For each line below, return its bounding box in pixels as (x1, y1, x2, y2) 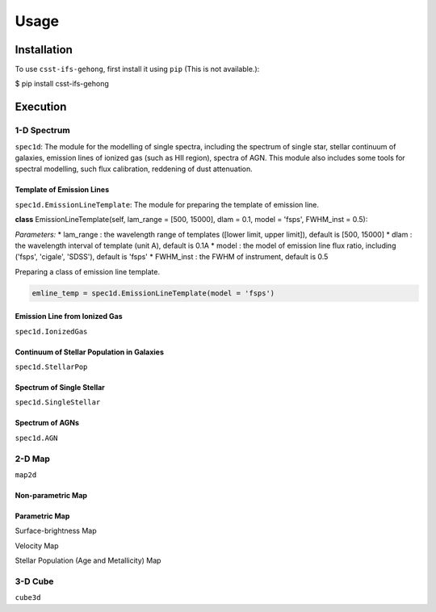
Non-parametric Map (15, 491, 88, 501)
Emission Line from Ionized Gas (15, 312, 123, 321)
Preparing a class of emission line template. (15, 266, 161, 276)
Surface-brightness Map (15, 526, 97, 536)
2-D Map (15, 453, 50, 464)
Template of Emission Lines (15, 185, 110, 195)
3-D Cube (15, 576, 54, 587)
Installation (15, 43, 73, 57)
